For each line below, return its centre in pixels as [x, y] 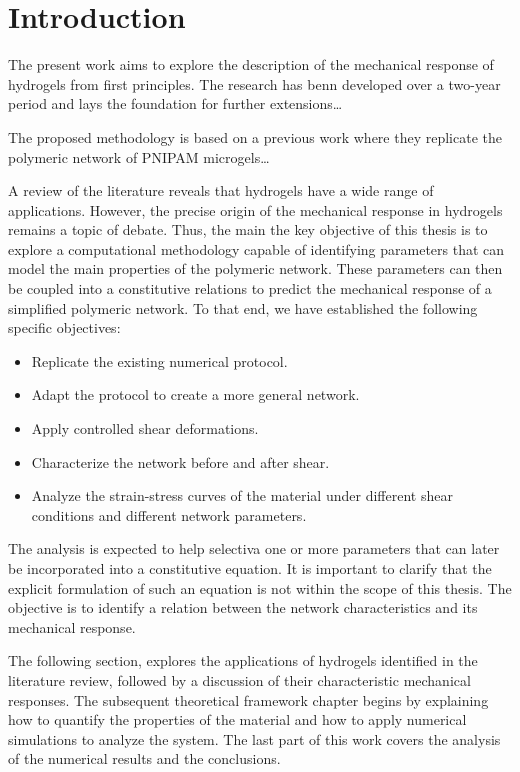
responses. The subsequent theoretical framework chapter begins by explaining [248, 699]
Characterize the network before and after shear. [180, 461]
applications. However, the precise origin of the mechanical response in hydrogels [255, 209]
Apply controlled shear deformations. [145, 428]
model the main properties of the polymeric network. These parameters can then [255, 268]
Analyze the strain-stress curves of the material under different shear [242, 495]
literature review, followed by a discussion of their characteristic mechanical [239, 679]
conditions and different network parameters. [169, 514]
